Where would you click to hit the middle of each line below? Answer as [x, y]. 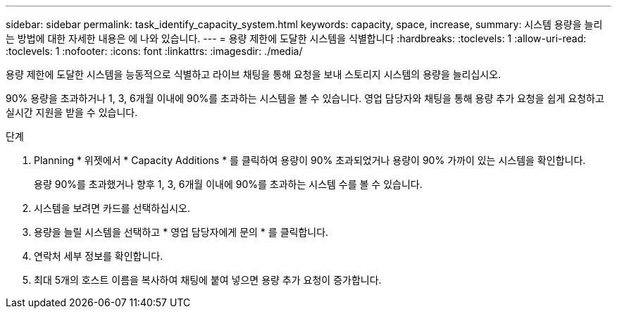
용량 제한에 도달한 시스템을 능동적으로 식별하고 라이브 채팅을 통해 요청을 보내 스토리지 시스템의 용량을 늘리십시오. [254, 74]
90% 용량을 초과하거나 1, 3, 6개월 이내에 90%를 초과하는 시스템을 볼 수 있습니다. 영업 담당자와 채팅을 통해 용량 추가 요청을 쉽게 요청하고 [305, 98]
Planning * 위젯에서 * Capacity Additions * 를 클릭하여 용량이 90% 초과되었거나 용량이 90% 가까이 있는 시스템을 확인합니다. [310, 160]
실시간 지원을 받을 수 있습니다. [72, 112]
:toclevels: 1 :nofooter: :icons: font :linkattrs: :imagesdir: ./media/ [154, 51]
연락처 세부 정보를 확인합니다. [99, 256]
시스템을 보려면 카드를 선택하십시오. [112, 208]
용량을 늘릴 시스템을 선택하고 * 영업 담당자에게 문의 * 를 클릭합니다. [181, 232]
